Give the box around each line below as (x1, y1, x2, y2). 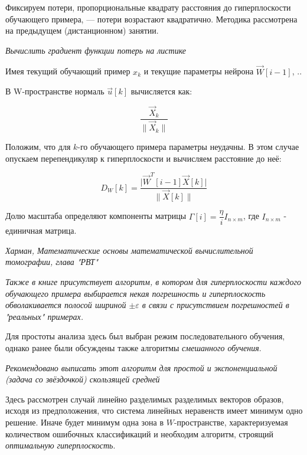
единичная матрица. (5, 224, 77, 237)
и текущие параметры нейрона (143, 65, 254, 77)
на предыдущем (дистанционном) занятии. (5, 24, 159, 37)
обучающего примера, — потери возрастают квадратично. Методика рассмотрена (5, 12, 298, 25)
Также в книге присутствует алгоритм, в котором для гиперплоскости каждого (5, 276, 301, 287)
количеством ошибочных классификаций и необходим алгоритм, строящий (5, 427, 273, 440)
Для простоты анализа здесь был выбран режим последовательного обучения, (5, 330, 285, 342)
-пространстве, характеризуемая (174, 415, 288, 428)
